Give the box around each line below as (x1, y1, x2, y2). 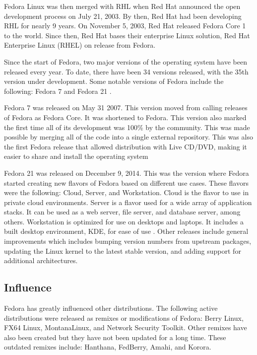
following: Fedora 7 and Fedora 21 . (4, 85, 112, 96)
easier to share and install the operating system (4, 151, 148, 161)
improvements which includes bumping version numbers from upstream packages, (4, 236, 252, 246)
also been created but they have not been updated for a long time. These (4, 332, 226, 342)
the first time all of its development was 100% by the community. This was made (4, 122, 250, 132)
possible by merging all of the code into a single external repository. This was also (4, 132, 253, 142)
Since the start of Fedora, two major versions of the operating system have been (4, 56, 247, 67)
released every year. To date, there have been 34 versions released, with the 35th (4, 66, 249, 76)
